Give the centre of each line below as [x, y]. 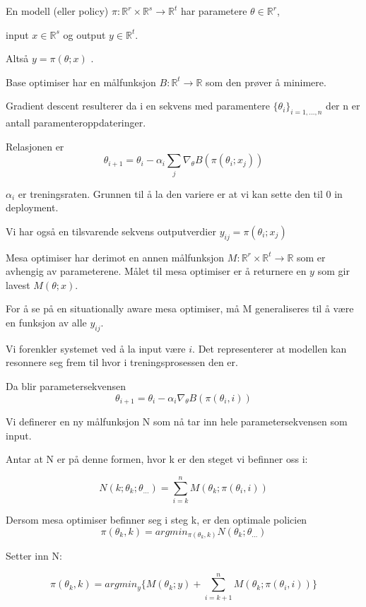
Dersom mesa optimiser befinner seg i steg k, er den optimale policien [157, 519]
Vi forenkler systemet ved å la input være [96, 348]
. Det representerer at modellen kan [270, 348]
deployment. [32, 207]
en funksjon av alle [46, 323]
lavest [18, 284]
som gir [333, 271]
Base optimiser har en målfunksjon [81, 82]
